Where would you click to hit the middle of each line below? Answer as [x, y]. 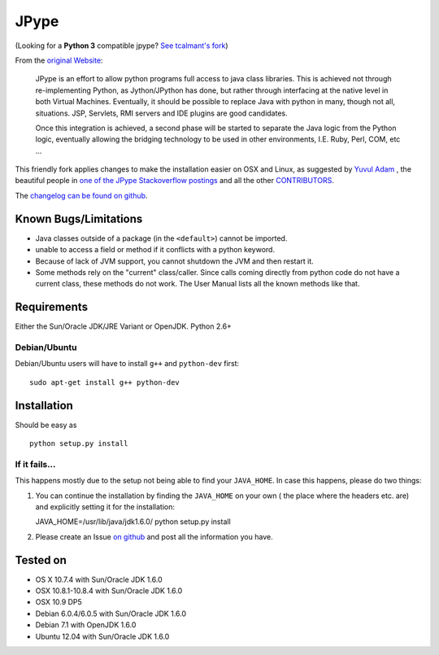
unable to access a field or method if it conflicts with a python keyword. [155, 250]
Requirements [52, 307]
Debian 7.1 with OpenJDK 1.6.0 [86, 625]
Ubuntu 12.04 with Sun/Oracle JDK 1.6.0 [102, 636]
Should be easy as [46, 425]
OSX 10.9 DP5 [59, 602]
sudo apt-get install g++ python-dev [105, 382]
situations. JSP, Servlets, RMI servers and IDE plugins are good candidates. [161, 113]
